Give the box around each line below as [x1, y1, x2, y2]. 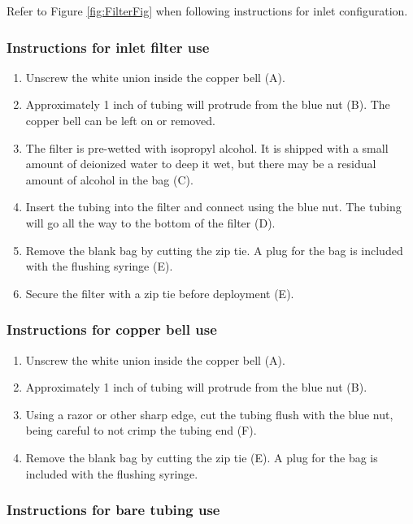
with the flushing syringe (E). [25, 258, 173, 275]
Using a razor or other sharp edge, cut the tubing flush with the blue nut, [25, 405, 393, 422]
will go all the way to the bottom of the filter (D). [25, 214, 276, 231]
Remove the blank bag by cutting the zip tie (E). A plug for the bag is [25, 448, 378, 466]
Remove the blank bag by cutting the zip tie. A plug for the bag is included [25, 241, 403, 258]
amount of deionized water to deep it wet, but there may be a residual [25, 155, 376, 172]
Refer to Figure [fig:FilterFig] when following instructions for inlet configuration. [7, 2, 408, 19]
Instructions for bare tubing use [7, 500, 220, 520]
